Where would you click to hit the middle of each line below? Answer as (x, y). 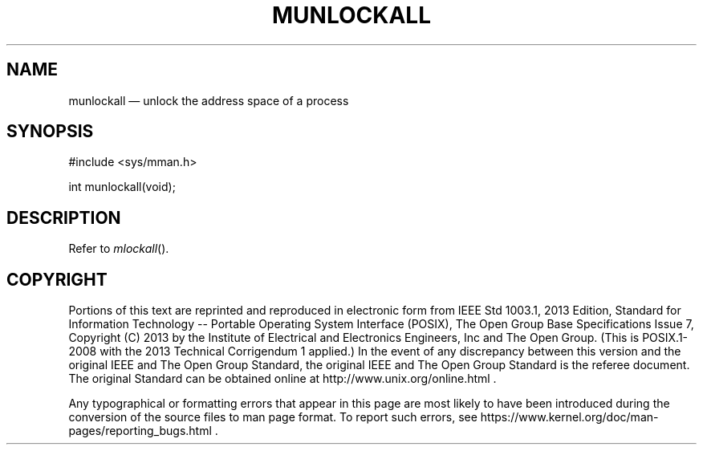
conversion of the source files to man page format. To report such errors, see (273, 417)
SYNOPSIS (50, 132)
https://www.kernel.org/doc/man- (569, 417)
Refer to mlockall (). (119, 249)
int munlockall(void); (122, 187)
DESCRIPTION (64, 217)
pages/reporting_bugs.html (140, 431)
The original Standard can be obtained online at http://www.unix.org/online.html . (282, 379)
